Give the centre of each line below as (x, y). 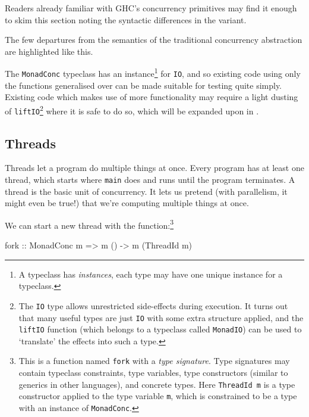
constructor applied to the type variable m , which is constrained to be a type (158, 396)
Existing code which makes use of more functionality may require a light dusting (152, 97)
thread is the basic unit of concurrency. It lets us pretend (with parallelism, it (146, 191)
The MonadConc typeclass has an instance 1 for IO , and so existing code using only (153, 73)
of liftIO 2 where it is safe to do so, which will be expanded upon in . (132, 110)
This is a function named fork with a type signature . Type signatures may (154, 361)
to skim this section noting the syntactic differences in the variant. (126, 19)
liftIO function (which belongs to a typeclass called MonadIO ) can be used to (160, 329)
